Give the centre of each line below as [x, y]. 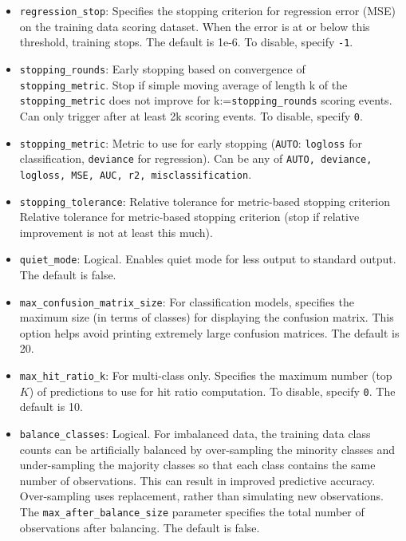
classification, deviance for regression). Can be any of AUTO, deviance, [196, 158]
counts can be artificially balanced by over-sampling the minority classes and [207, 449]
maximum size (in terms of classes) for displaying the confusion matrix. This [207, 317]
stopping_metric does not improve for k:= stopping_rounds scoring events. [206, 100]
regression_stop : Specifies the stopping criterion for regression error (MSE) [207, 10]
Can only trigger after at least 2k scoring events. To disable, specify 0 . [191, 115]
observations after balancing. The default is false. [140, 527]
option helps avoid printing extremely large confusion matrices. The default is [209, 332]
